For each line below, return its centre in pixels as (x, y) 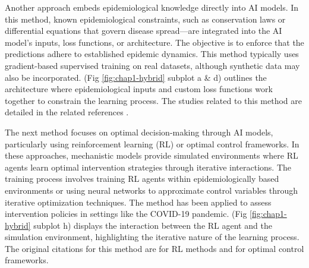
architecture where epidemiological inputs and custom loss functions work (139, 89)
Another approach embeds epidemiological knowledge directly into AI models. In (152, 7)
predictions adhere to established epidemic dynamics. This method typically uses (152, 54)
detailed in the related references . (67, 112)
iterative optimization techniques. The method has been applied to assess (138, 202)
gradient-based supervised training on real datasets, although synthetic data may (152, 65)
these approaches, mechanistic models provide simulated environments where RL (152, 155)
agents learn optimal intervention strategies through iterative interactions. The (148, 167)
